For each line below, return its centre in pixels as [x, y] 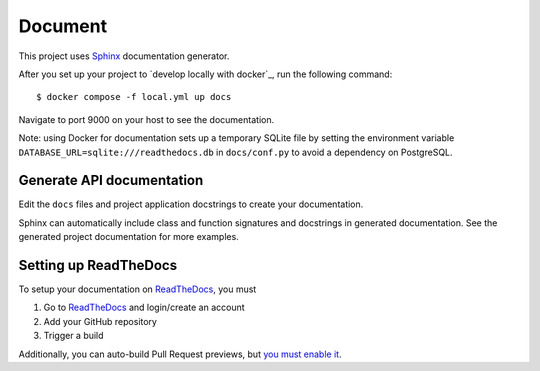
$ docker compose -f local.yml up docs [134, 97]
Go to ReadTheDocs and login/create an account [144, 307]
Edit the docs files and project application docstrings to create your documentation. [191, 204]
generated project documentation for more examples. [128, 237]
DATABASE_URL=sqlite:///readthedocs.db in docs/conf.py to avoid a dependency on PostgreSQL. [236, 152]
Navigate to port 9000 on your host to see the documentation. [146, 119]
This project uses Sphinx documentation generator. [124, 56]
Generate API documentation [111, 180]
